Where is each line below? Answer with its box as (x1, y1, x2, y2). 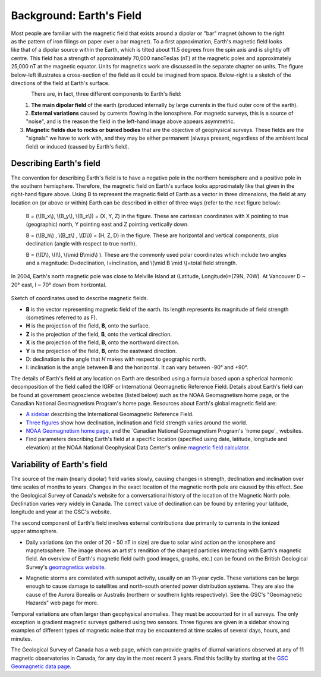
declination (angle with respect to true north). (26, 240, 137, 247)
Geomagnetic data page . (11, 663, 72, 670)
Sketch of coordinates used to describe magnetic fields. (11, 295, 149, 302)
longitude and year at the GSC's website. (11, 508, 112, 515)
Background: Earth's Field (11, 9, 142, 22)
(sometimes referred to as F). (26, 314, 97, 321)
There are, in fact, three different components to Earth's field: (31, 90, 182, 97)
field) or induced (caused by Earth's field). (26, 143, 130, 150)
